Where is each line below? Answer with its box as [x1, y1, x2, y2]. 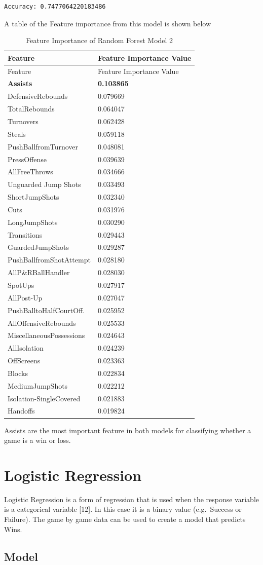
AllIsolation [8, 343, 44, 353]
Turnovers [8, 116, 39, 126]
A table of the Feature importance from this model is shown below [4, 18, 211, 28]
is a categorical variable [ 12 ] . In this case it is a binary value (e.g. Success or [4, 504, 242, 514]
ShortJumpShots [8, 192, 59, 202]
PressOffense [8, 154, 47, 164]
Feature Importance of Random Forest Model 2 [26, 35, 173, 46]
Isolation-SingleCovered [8, 393, 81, 403]
